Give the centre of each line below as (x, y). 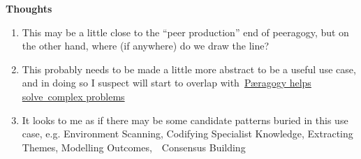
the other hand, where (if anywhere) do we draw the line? (146, 46)
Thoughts (29, 8)
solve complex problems (73, 96)
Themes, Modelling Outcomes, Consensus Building (134, 147)
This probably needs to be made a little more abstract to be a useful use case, (189, 69)
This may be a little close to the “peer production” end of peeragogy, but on (185, 32)
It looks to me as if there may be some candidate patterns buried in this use (185, 120)
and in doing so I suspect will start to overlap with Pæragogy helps (167, 83)
